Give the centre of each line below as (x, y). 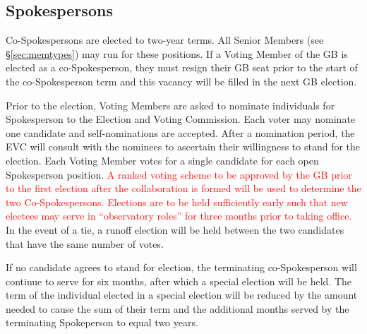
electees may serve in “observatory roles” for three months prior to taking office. (179, 216)
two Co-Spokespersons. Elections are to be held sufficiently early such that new (177, 202)
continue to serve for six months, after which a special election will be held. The (179, 281)
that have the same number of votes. (85, 243)
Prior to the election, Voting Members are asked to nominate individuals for (170, 105)
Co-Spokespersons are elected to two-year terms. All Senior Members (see (165, 40)
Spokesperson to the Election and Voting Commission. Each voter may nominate (181, 119)
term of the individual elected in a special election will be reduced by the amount (182, 295)
